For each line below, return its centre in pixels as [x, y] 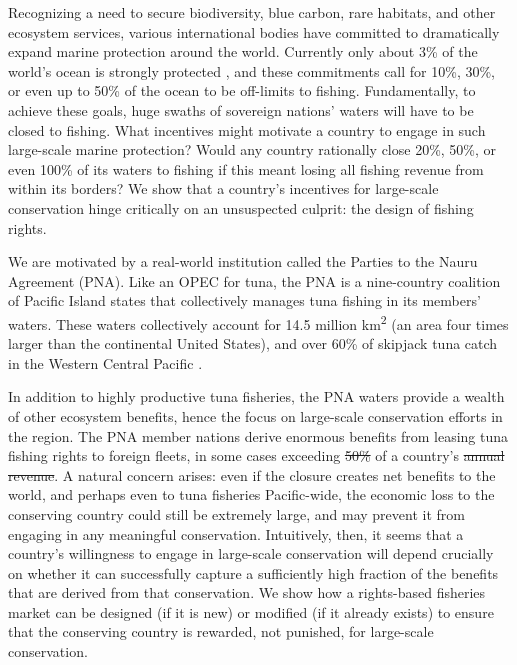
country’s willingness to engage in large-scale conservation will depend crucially [251, 553]
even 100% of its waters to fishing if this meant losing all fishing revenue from [246, 168]
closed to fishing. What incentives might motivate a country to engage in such [247, 129]
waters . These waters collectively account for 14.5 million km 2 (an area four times [258, 322]
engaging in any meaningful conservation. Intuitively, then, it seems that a [236, 533]
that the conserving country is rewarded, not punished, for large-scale [221, 631]
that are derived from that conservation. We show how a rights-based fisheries [247, 592]
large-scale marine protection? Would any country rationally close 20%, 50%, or [252, 149]
